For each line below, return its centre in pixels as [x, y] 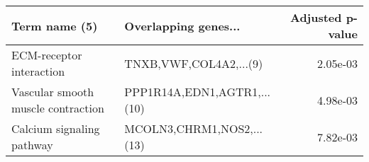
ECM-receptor [47, 55]
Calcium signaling [56, 128]
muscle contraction [58, 108]
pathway [32, 145]
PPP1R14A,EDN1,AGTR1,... [198, 92]
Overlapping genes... [182, 25]
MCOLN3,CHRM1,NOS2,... [194, 128]
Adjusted [316, 17]
